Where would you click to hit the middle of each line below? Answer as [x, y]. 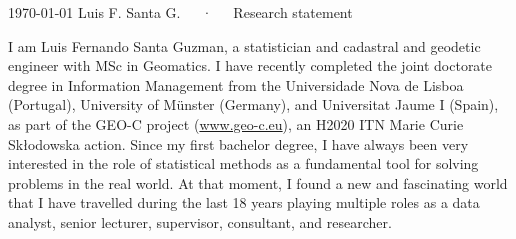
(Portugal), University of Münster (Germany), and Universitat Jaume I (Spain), [253, 104]
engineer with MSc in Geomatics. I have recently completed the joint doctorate [250, 65]
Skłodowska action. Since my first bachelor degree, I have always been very [238, 143]
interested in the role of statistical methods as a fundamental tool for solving [243, 163]
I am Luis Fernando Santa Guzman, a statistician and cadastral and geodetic [244, 45]
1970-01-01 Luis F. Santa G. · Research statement [180, 12]
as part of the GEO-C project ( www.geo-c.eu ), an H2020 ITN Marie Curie [236, 123]
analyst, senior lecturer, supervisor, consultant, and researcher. [200, 221]
